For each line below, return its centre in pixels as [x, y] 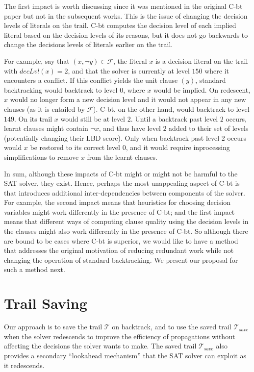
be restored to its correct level [75, 147]
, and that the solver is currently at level [129, 70]
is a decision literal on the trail [202, 61]
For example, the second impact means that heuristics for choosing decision [117, 202]
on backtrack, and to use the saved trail [172, 327]
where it [217, 70]
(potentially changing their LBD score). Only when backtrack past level [112, 137]
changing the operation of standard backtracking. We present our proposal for [121, 260]
